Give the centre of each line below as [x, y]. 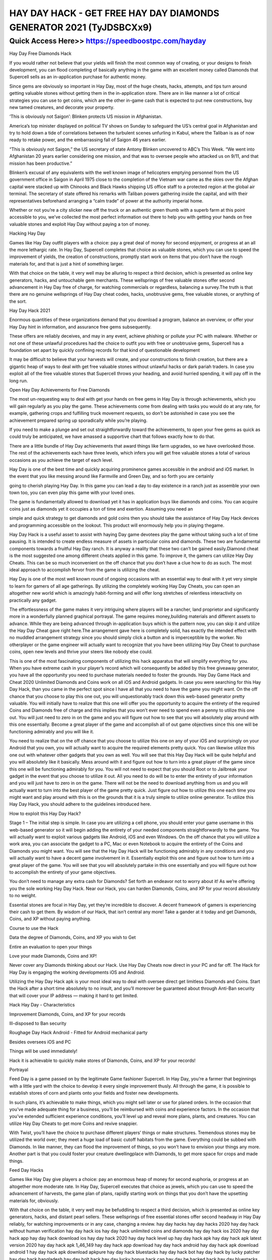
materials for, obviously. [34, 1201]
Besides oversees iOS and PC [40, 1042]
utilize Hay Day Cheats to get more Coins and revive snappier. [74, 1123]
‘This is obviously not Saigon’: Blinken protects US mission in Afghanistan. [86, 116]
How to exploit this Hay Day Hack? [45, 813]
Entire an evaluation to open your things [51, 947]
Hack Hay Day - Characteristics [42, 1005]
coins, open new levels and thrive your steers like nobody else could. [81, 652]
